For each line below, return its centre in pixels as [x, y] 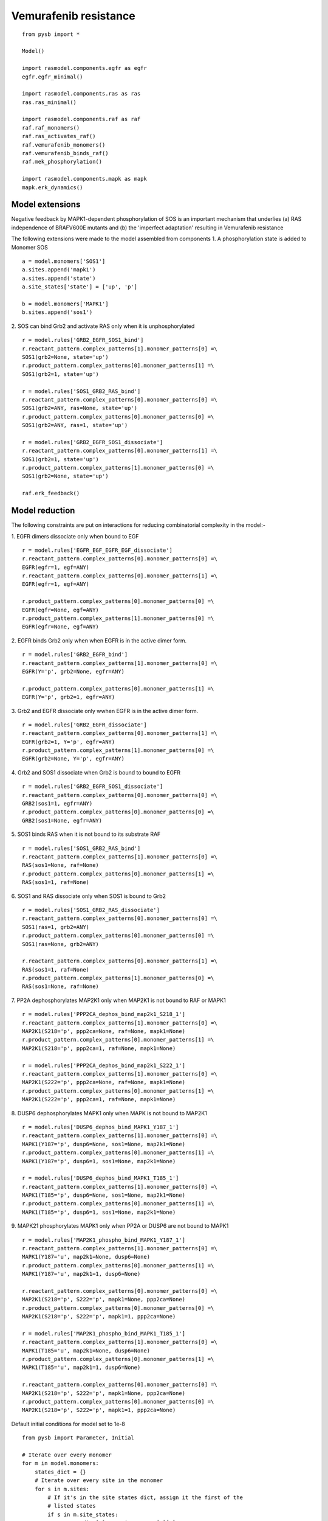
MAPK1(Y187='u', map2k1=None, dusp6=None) [86, 1257]
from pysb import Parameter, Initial [78, 1438]
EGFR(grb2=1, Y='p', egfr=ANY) [69, 742]
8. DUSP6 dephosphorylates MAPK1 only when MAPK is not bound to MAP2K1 [109, 1113]
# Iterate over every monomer [67, 1455]
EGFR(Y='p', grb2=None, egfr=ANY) [73, 671]
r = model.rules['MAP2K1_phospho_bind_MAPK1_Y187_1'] [104, 1240]
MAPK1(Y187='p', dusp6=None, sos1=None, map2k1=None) [104, 1144]
